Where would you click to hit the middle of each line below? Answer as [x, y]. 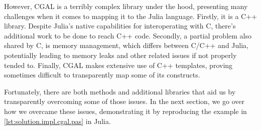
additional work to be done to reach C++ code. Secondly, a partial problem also [128, 35]
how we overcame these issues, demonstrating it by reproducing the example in [125, 111]
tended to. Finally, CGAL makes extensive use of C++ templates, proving [118, 65]
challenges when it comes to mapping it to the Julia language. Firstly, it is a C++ [130, 16]
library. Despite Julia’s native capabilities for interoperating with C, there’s [120, 26]
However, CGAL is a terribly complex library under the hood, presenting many [126, 6]
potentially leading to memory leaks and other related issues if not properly [120, 55]
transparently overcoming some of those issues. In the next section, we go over [124, 101]
